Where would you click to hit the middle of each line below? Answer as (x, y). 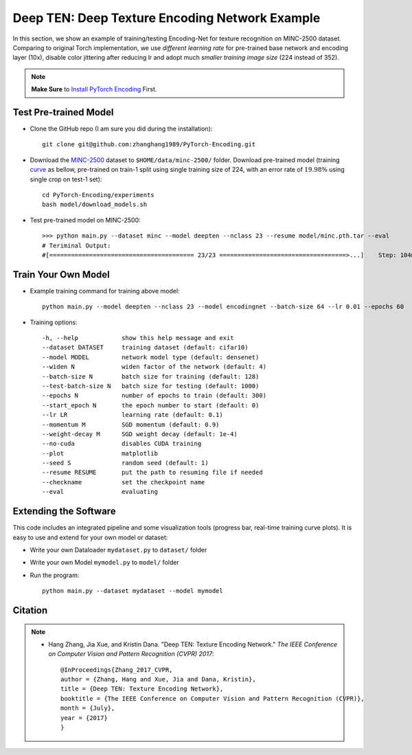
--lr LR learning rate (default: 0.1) (133, 415)
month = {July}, (88, 708)
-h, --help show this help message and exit (138, 338)
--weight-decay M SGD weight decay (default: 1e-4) (140, 434)
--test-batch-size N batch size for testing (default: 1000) (151, 386)
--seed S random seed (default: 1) (125, 463)
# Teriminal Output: (77, 245)
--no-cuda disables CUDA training (122, 444)
